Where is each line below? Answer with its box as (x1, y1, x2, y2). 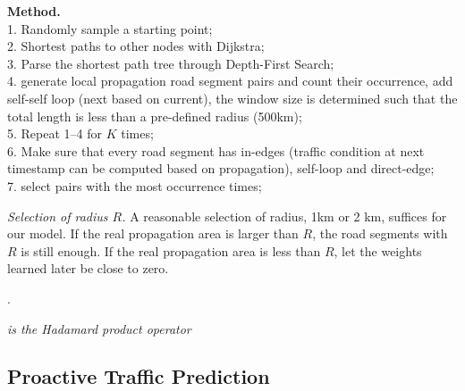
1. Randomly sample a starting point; (7, 19, 213, 37)
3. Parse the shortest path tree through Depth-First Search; (7, 54, 334, 72)
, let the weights (334, 241, 422, 260)
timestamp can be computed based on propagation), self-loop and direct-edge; (7, 159, 435, 178)
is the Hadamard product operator (7, 319, 191, 337)
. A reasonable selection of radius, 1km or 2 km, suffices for (122, 206, 447, 225)
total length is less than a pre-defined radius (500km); (7, 106, 302, 125)
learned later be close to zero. (7, 259, 169, 278)
